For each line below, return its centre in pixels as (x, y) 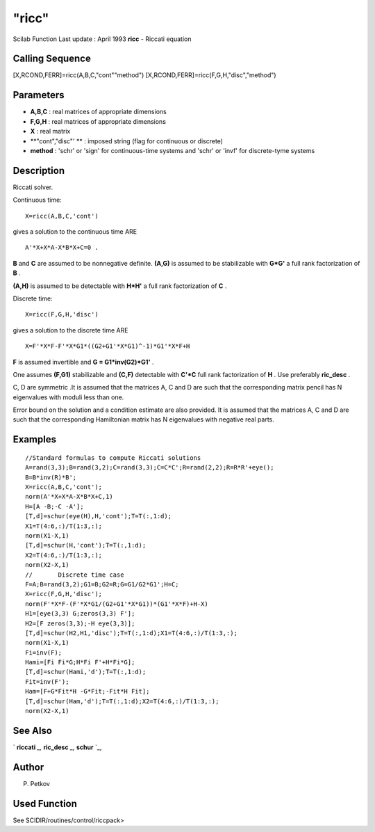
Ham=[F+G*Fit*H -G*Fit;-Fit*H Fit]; (87, 691)
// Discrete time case (75, 575)
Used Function (45, 803)
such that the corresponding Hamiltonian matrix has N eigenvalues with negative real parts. (143, 419)
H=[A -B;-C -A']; (55, 506)
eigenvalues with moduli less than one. (68, 397)
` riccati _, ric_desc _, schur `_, (57, 747)
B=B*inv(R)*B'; (51, 477)
